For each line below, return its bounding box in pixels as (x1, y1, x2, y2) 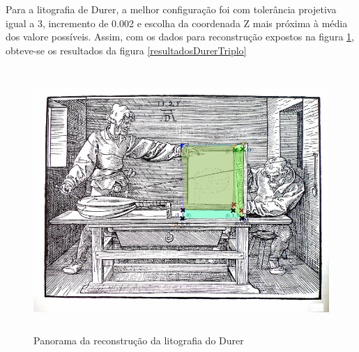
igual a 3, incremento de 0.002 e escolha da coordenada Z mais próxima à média (6, 15, 348, 30)
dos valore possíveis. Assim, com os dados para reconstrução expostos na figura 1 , (6, 29, 354, 44)
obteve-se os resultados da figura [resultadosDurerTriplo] (6, 43, 247, 57)
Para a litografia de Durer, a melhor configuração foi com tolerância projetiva (6, 2, 337, 16)
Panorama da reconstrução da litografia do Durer (33, 332, 244, 347)
